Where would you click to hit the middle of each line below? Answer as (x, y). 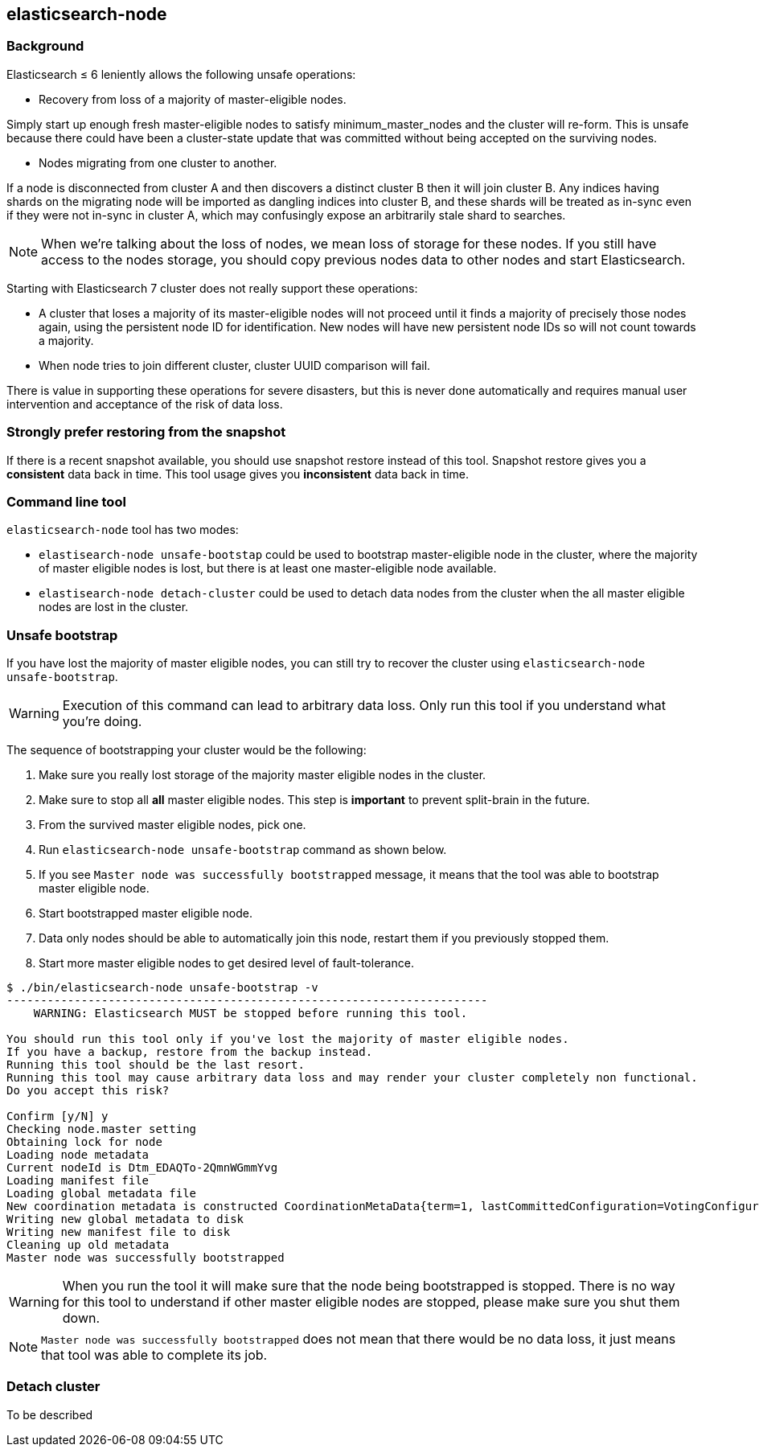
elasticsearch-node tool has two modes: (123, 530)
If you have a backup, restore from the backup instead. (190, 1052)
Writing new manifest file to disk (119, 1232)
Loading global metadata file (102, 1194)
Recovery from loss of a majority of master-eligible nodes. (193, 99)
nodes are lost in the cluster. (114, 607)
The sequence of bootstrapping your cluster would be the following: (187, 750)
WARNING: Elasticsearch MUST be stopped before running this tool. (250, 1014)
